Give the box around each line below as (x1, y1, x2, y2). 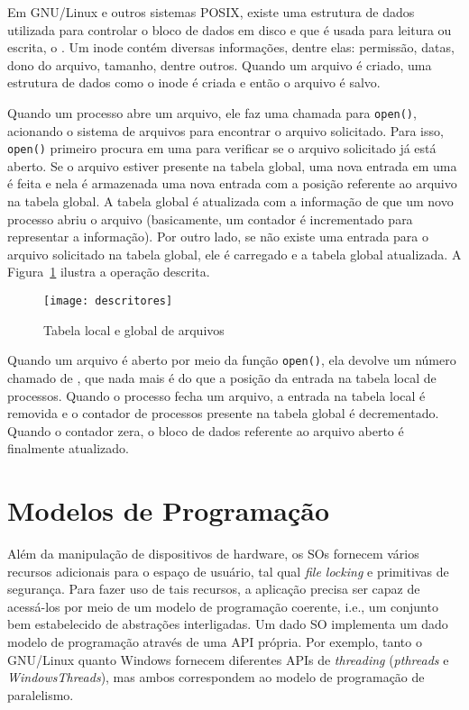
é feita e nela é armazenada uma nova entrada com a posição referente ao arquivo (7, 174, 457, 193)
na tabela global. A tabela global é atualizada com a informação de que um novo (7, 192, 454, 211)
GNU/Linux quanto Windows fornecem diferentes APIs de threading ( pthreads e (7, 650, 449, 669)
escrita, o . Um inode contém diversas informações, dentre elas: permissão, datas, (7, 38, 455, 57)
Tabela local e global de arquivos (43, 320, 225, 339)
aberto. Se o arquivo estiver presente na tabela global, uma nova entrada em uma (7, 156, 457, 175)
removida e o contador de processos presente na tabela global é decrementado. (7, 404, 439, 423)
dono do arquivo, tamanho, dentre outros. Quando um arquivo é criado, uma (7, 55, 432, 74)
